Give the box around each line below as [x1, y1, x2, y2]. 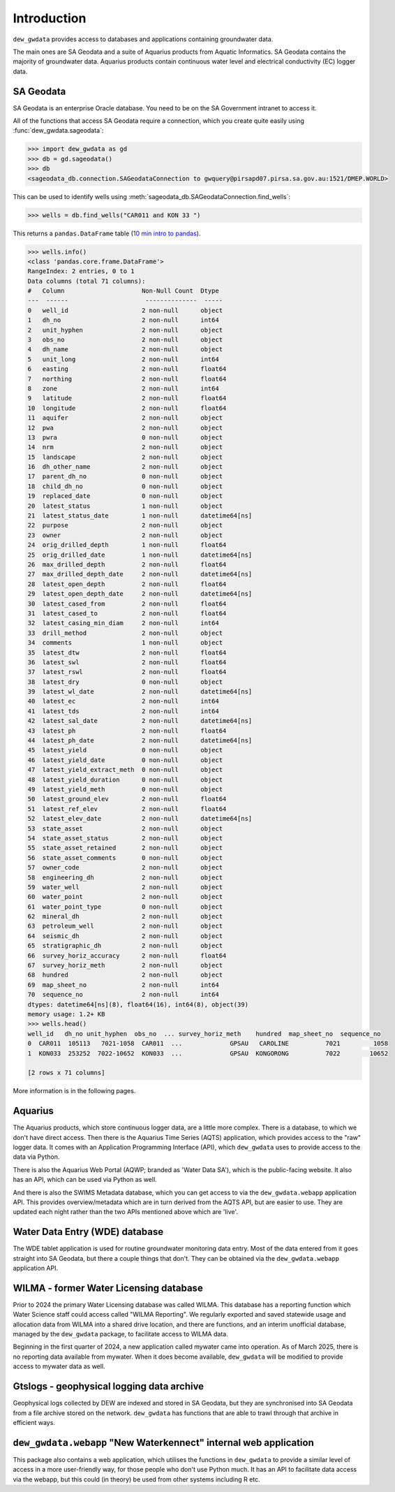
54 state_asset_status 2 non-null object [27, 834, 223, 842]
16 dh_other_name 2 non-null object [27, 463, 223, 471]
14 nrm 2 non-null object [27, 444, 223, 451]
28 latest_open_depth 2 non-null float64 [27, 580, 227, 588]
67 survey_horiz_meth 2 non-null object [27, 961, 223, 970]
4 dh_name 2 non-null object [27, 346, 223, 353]
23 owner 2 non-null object [27, 531, 223, 539]
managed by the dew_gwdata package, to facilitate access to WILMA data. [13, 1330, 228, 1338]
